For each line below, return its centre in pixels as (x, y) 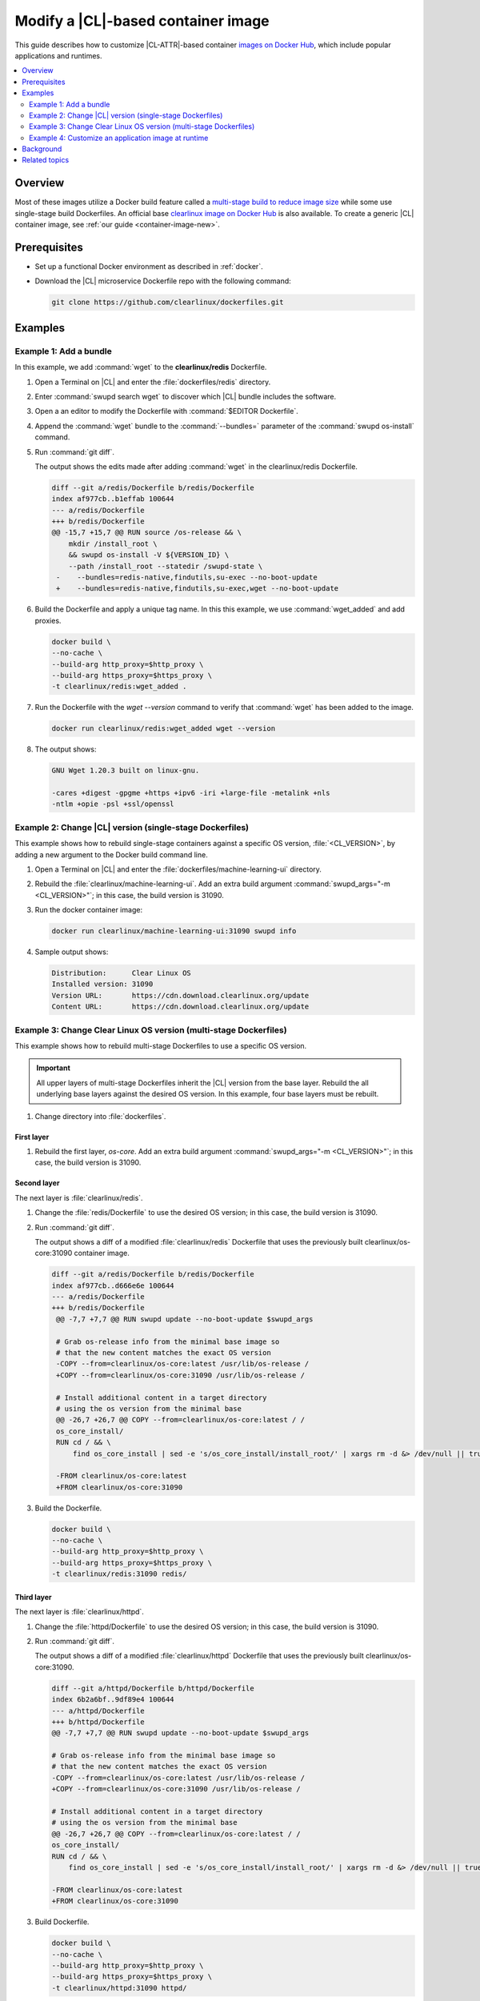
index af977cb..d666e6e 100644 (113, 1285)
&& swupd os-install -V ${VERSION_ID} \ (149, 555)
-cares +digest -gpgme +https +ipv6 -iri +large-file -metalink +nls (191, 793)
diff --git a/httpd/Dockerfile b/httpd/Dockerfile (153, 1688)
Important (54, 1068)
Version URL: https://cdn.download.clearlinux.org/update (180, 995)
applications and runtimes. (59, 55)
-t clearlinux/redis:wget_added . (119, 687)
